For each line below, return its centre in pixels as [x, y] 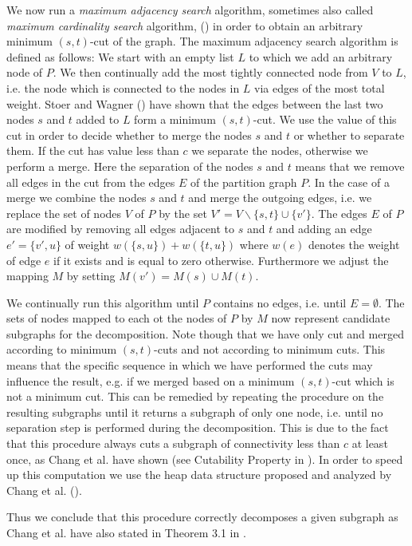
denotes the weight [354, 244]
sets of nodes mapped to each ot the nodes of [117, 318]
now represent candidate [331, 318]
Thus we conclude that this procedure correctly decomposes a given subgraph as [202, 517]
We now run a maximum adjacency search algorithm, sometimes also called [190, 10]
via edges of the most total [320, 87]
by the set [183, 213]
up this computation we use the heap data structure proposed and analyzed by [199, 475]
